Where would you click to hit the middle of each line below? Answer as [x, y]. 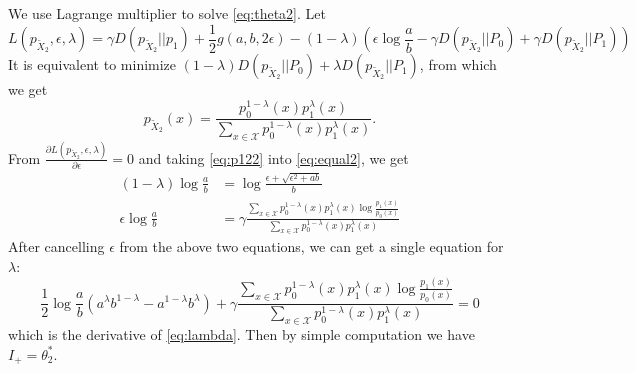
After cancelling [56, 246]
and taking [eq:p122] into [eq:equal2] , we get [273, 157]
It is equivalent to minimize [92, 64]
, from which [458, 64]
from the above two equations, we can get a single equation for [311, 246]
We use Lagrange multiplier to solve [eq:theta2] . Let [167, 13]
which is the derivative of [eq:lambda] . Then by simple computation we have [241, 334]
